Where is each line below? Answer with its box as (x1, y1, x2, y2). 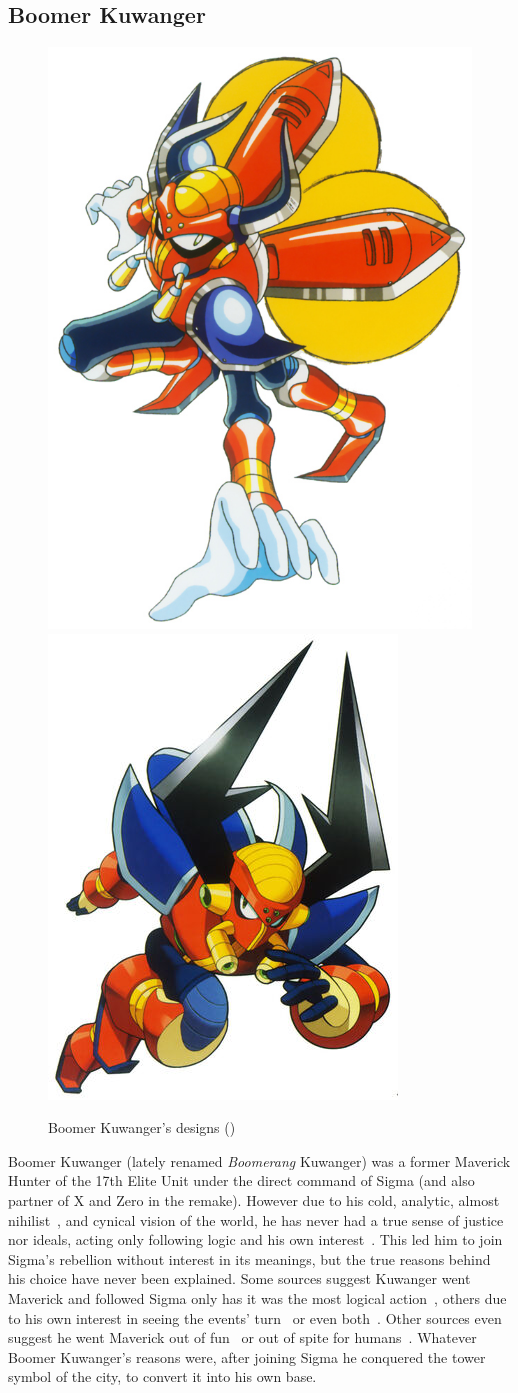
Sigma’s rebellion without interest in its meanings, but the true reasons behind (8, 1248, 491, 1269)
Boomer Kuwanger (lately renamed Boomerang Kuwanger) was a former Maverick (8, 1150, 511, 1171)
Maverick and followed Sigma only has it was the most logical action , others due (8, 1288, 507, 1308)
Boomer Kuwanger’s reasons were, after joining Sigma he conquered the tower (8, 1346, 486, 1367)
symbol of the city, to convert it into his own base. (8, 1366, 317, 1387)
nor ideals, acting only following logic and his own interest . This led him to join (8, 1229, 503, 1250)
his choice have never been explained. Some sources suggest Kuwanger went (8, 1268, 471, 1289)
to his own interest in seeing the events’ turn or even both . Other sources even (8, 1307, 502, 1328)
